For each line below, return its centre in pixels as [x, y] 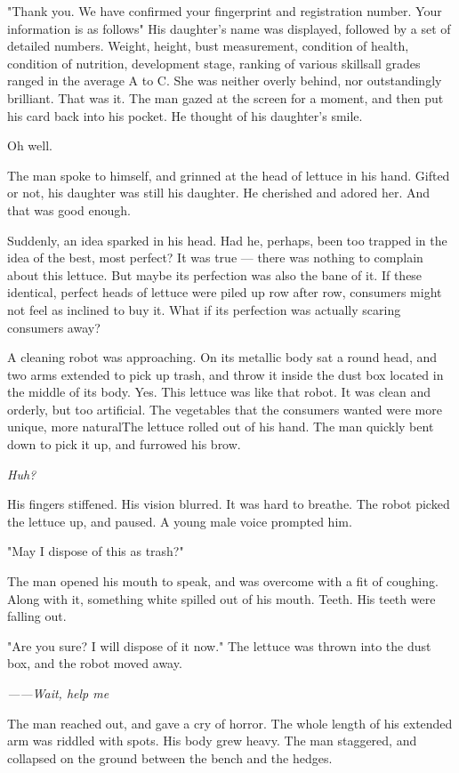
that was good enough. [69, 209]
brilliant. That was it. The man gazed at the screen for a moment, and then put [225, 97]
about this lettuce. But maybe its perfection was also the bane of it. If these [215, 274]
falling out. [37, 616]
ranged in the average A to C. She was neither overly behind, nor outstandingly [225, 81]
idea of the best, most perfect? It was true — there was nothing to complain [215, 258]
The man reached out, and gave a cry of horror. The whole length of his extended [230, 723]
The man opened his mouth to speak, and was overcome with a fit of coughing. [223, 581]
